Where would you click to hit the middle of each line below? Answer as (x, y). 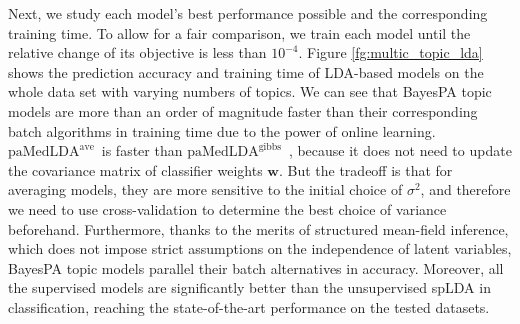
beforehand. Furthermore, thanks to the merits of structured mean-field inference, (258, 228)
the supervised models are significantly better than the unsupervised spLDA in (249, 287)
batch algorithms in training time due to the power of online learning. (222, 130)
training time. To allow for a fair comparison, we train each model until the (239, 32)
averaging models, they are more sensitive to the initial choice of (205, 189)
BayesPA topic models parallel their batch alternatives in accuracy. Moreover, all (256, 267)
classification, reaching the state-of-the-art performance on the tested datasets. (249, 306)
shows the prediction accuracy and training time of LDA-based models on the (246, 71)
